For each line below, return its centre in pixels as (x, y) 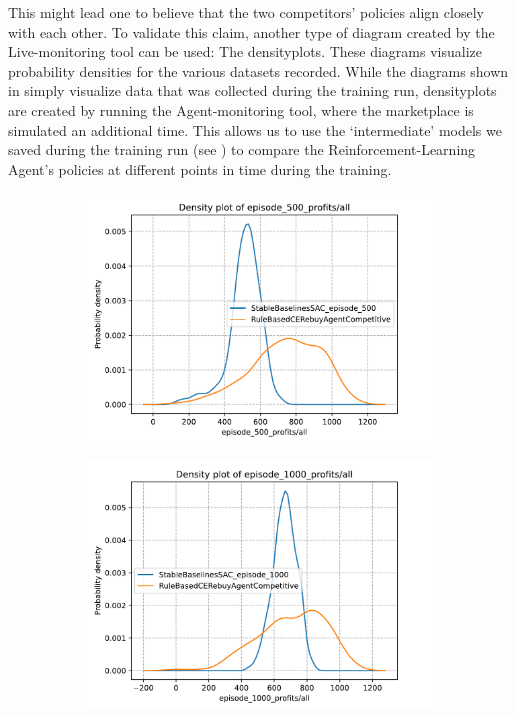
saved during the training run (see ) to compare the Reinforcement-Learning (242, 149)
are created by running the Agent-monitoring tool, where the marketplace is (241, 109)
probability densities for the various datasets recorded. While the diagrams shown (258, 70)
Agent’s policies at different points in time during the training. (200, 168)
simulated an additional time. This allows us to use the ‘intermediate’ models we (255, 129)
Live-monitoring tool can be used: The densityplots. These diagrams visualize (245, 51)
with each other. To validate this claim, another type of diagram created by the (251, 31)
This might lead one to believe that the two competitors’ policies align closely (246, 12)
